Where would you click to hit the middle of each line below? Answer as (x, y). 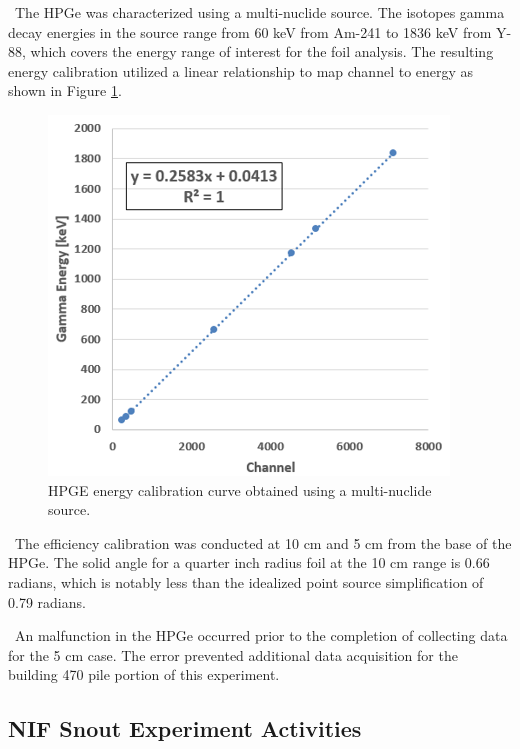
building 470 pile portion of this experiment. (144, 674)
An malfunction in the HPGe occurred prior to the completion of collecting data (261, 635)
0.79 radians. (47, 601)
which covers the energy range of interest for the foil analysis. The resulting (262, 51)
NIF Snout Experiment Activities (185, 728)
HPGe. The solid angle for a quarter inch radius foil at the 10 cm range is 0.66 (249, 562)
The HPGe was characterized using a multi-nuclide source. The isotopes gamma (259, 12)
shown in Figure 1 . (65, 90)
